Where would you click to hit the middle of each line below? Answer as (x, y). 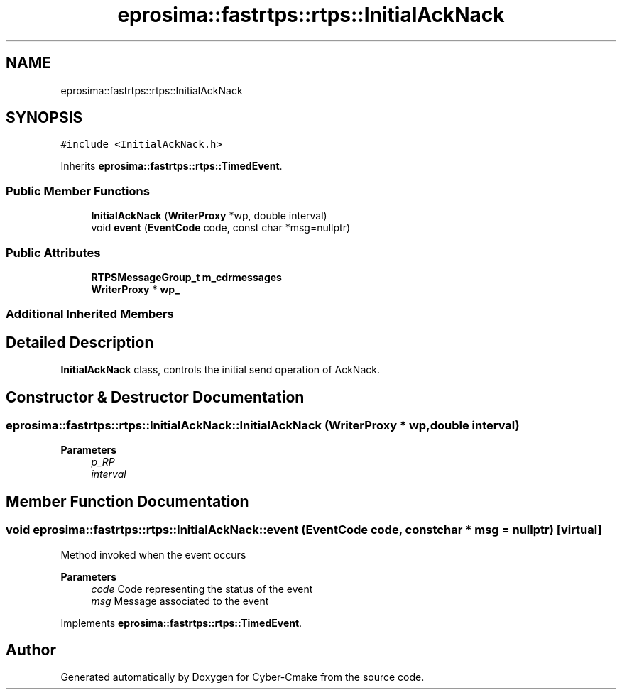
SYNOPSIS (44, 118)
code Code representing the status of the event (202, 589)
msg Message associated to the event (180, 601)
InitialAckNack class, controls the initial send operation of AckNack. (220, 370)
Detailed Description (80, 342)
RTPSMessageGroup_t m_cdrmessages (186, 277)
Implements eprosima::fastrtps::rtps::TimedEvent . (181, 623)
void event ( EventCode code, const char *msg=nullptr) (221, 228)
